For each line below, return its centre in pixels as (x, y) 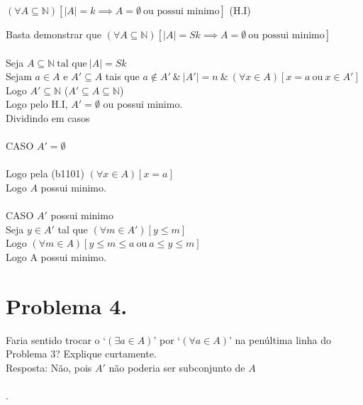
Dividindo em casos (48, 117)
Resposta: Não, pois (49, 367)
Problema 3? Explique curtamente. (81, 354)
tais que (122, 76)
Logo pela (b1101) (45, 173)
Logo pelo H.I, (37, 104)
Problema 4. (67, 305)
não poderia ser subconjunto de (177, 367)
